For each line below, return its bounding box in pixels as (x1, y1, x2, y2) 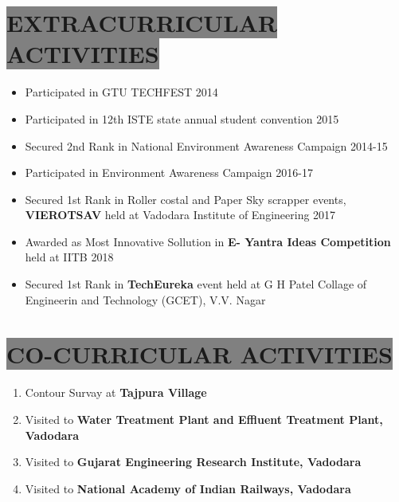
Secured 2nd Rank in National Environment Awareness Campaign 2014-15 (25, 137, 388, 154)
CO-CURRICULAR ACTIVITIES (6, 338, 393, 371)
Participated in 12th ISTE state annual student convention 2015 (25, 110, 339, 127)
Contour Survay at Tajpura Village (25, 384, 207, 401)
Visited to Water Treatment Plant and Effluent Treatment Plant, (25, 410, 383, 427)
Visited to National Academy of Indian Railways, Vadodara (25, 480, 351, 496)
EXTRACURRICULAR (6, 6, 278, 39)
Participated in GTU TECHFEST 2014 (25, 84, 218, 100)
